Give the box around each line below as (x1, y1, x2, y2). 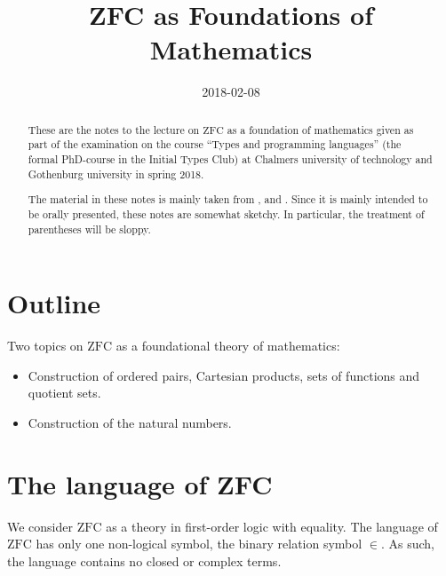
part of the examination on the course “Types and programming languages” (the (28, 137, 402, 152)
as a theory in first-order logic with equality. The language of (106, 517, 438, 535)
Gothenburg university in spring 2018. (28, 166, 204, 181)
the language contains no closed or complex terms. (7, 551, 282, 570)
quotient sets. (28, 383, 101, 402)
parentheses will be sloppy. (28, 221, 151, 236)
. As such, (380, 534, 434, 553)
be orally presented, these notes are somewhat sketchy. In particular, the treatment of (28, 206, 425, 221)
